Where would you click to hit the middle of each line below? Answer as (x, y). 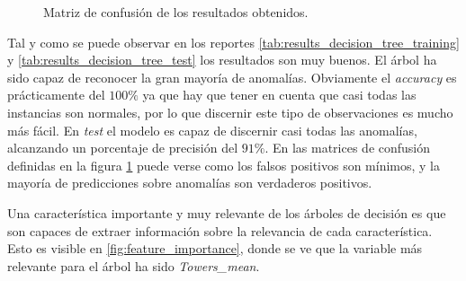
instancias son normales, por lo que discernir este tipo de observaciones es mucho (230, 112)
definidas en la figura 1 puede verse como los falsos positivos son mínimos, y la (224, 165)
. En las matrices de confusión (348, 148)
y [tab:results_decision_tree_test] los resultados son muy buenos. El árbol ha (222, 60)
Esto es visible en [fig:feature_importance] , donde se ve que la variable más (215, 248)
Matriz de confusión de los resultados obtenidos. (176, 12)
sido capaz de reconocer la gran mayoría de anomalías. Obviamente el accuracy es (232, 77)
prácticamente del (56, 95)
